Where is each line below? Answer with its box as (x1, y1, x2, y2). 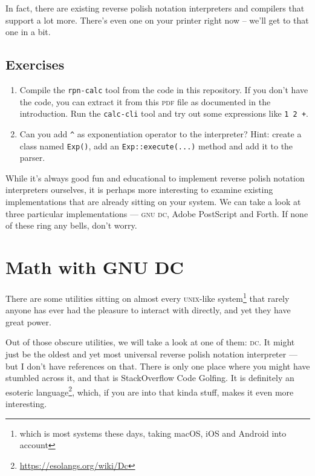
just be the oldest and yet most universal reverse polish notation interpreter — (5, 347, 297, 360)
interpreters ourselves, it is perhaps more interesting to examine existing (5, 183, 273, 196)
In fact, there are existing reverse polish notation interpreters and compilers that (5, 2, 305, 14)
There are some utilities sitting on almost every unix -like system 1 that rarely (5, 290, 290, 304)
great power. (5, 315, 51, 328)
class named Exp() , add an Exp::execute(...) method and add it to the (19, 139, 293, 152)
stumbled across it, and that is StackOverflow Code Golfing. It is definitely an (5, 371, 294, 384)
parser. (19, 151, 45, 164)
